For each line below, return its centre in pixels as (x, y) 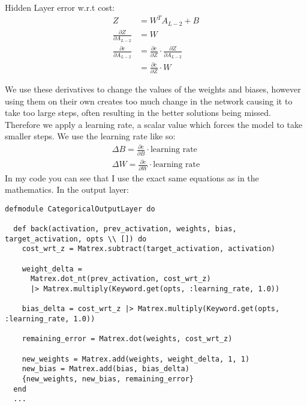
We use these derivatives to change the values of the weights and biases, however (153, 89)
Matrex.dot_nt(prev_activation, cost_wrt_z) (121, 279)
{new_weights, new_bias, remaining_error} (108, 379)
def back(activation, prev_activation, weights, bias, (125, 229)
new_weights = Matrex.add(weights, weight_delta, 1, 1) (136, 359)
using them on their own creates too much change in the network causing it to (149, 101)
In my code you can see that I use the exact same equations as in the (132, 177)
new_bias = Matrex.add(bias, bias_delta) (106, 369)
